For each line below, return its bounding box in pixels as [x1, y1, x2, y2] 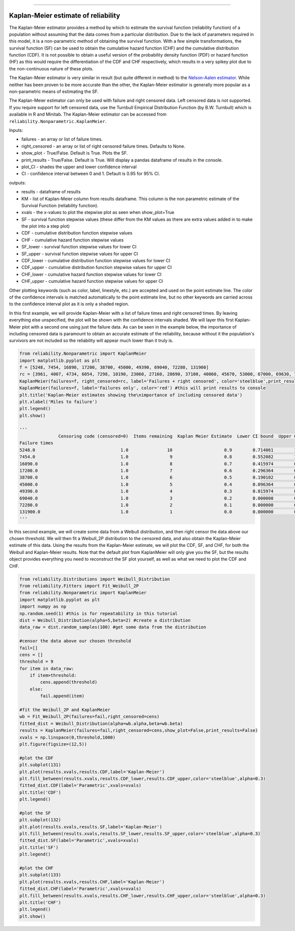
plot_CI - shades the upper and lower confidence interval [21, 164, 137, 170]
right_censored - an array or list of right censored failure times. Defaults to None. [21, 143, 185, 149]
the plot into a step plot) [21, 223, 70, 229]
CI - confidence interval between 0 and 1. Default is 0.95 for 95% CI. [21, 171, 160, 177]
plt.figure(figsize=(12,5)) [19, 741, 87, 747]
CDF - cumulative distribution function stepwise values [21, 230, 133, 236]
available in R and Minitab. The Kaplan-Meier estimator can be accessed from [9, 111, 167, 118]
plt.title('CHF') [19, 900, 61, 905]
